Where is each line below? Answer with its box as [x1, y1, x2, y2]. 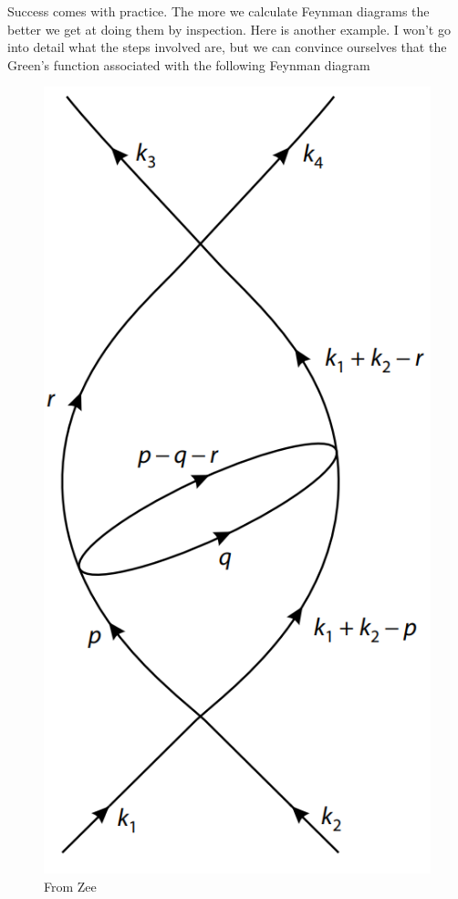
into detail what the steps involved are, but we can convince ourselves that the [7, 37, 447, 57]
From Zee [44, 876, 97, 895]
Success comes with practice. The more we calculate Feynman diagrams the [7, 2, 430, 20]
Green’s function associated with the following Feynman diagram [7, 55, 370, 74]
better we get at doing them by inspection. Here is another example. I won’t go [7, 19, 451, 38]
